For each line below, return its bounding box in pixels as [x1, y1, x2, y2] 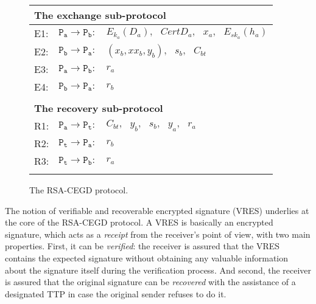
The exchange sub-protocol [34, 8, 166, 22]
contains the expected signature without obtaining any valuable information [5, 251, 289, 264]
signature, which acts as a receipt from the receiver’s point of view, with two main [5, 227, 311, 240]
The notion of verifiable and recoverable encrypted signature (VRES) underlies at [5, 204, 309, 216]
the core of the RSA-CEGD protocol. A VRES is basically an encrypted [5, 216, 273, 229]
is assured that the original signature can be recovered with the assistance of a [5, 275, 296, 288]
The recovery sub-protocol [34, 101, 163, 115]
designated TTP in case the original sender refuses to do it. [5, 287, 226, 300]
